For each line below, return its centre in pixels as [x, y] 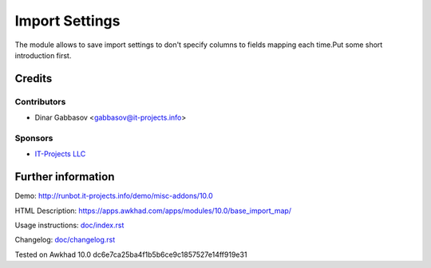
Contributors [40, 101]
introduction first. [43, 55]
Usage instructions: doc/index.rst [69, 225]
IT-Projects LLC [60, 154]
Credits [34, 79]
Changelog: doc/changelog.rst [65, 240]
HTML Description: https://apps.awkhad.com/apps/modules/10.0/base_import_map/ [153, 211]
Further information [65, 177]
